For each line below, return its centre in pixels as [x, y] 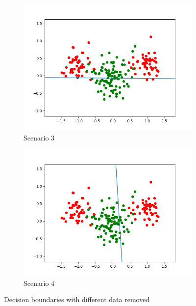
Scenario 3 [39, 137]
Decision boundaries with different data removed [77, 299]
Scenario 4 [39, 283]
